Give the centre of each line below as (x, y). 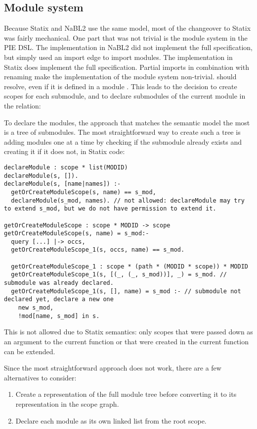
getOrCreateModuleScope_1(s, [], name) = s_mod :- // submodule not (126, 291)
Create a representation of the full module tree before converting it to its (126, 394)
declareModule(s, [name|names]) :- (63, 184)
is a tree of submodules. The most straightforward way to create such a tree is (122, 132)
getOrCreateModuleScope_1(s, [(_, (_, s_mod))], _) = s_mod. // (119, 275)
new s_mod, (36, 308)
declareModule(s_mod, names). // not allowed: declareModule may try (128, 200)
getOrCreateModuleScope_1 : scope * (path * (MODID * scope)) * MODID (129, 266)
